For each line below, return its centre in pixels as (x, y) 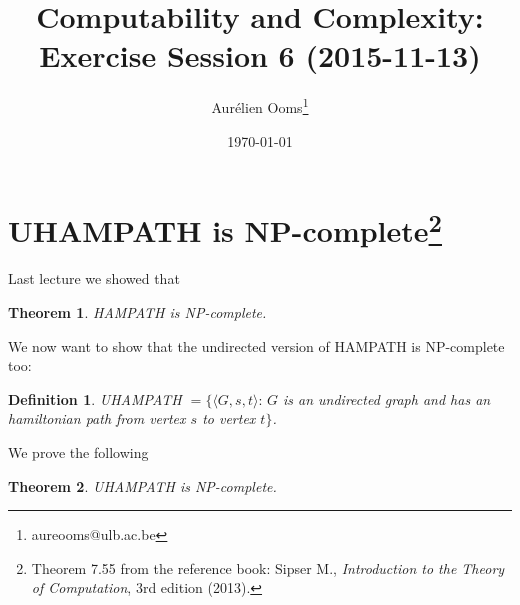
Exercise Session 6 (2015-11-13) (260, 55)
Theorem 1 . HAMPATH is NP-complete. (137, 312)
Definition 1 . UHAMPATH (95, 398)
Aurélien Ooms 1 (260, 105)
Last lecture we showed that (94, 278)
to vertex (229, 418)
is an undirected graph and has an (387, 398)
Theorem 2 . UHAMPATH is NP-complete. (142, 485)
